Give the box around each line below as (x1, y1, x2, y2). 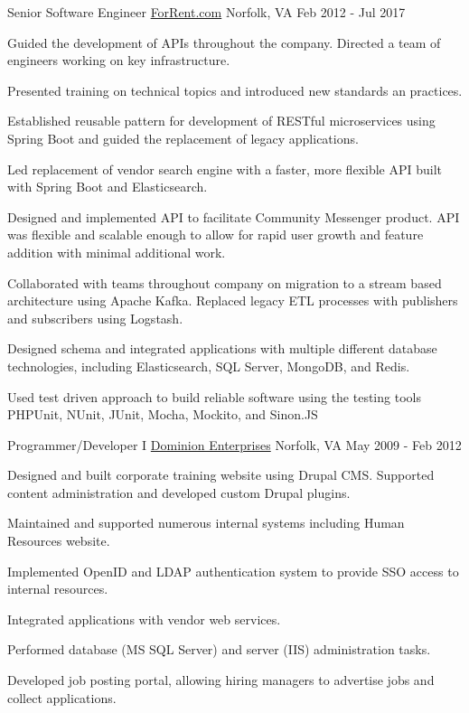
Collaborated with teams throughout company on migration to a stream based (7, 273, 442, 292)
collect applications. (7, 688, 117, 707)
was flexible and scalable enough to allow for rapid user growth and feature (7, 225, 424, 244)
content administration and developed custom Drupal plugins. (7, 483, 351, 502)
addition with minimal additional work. (7, 242, 226, 261)
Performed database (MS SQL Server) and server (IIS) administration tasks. (7, 640, 431, 659)
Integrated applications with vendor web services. (7, 609, 281, 628)
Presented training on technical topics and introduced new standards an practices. (7, 80, 463, 99)
